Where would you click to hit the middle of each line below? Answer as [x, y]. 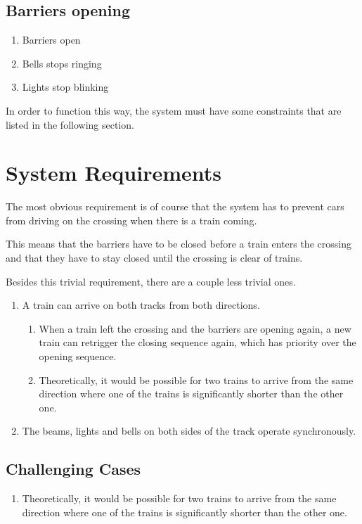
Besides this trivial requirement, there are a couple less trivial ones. [151, 281]
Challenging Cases [73, 469]
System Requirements [114, 173]
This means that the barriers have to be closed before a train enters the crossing [179, 244]
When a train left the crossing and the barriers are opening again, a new [195, 328]
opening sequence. [78, 356]
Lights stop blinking [65, 87]
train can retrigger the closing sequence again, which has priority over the [198, 342]
